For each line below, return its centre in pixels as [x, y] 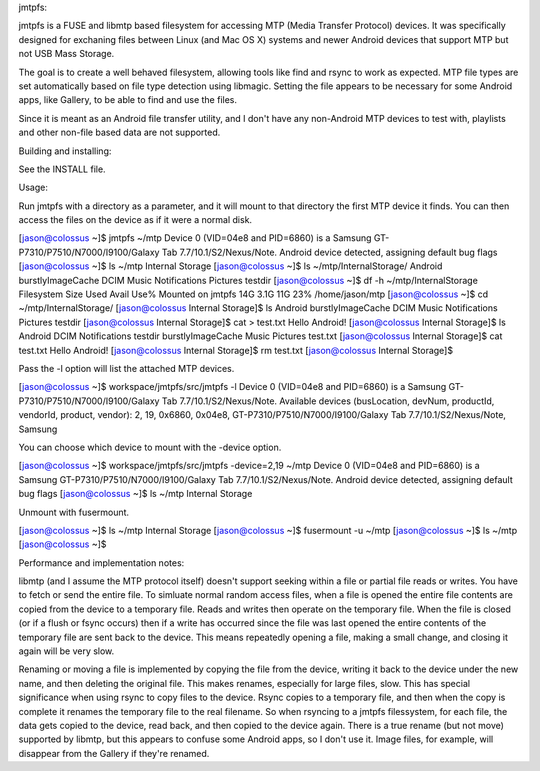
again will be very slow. [66, 651]
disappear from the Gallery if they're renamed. [114, 753]
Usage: [33, 187]
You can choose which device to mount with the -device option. [150, 447]
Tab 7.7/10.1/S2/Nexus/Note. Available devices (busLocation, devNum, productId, [328, 401]
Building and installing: [65, 151]
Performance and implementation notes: [101, 562]
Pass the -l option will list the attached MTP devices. [126, 368]
